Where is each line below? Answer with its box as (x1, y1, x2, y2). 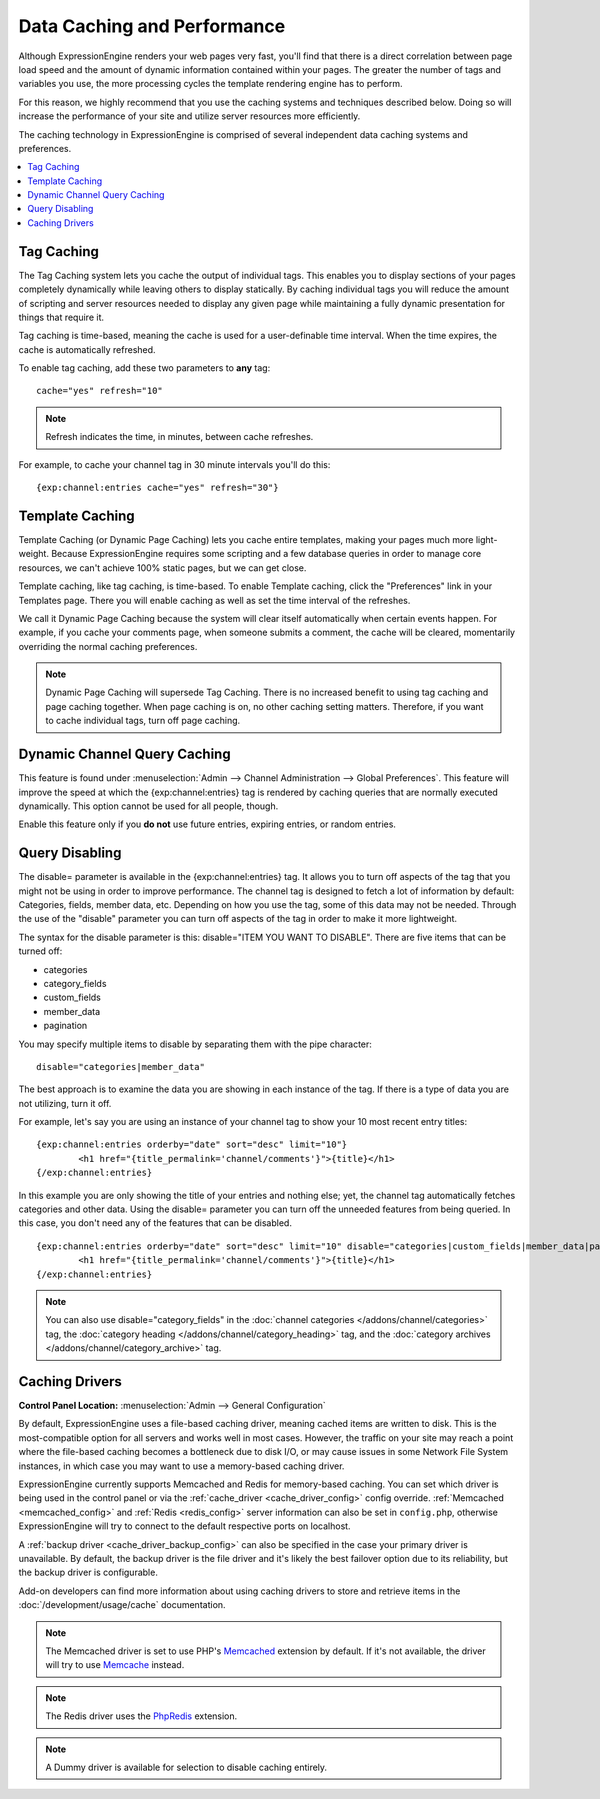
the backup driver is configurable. (18, 1566, 159, 1579)
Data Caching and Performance (18, 15, 286, 37)
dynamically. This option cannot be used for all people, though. (18, 800, 279, 812)
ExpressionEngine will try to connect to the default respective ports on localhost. (18, 1520, 351, 1532)
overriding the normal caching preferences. (18, 640, 198, 652)
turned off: (18, 945, 63, 957)
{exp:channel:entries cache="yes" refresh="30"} (36, 482, 279, 494)
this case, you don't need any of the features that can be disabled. (18, 1217, 292, 1229)
